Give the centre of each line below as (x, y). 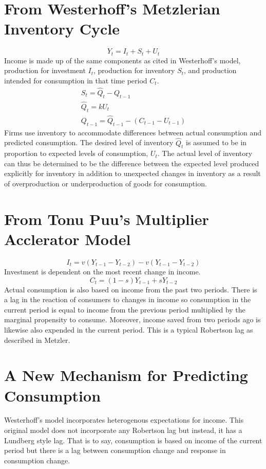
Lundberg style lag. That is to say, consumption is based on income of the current (133, 440)
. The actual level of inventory (205, 153)
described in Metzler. (37, 340)
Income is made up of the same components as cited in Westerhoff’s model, (122, 60)
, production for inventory (134, 70)
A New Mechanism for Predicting (126, 375)
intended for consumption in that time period (76, 80)
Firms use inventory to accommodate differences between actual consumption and (133, 132)
